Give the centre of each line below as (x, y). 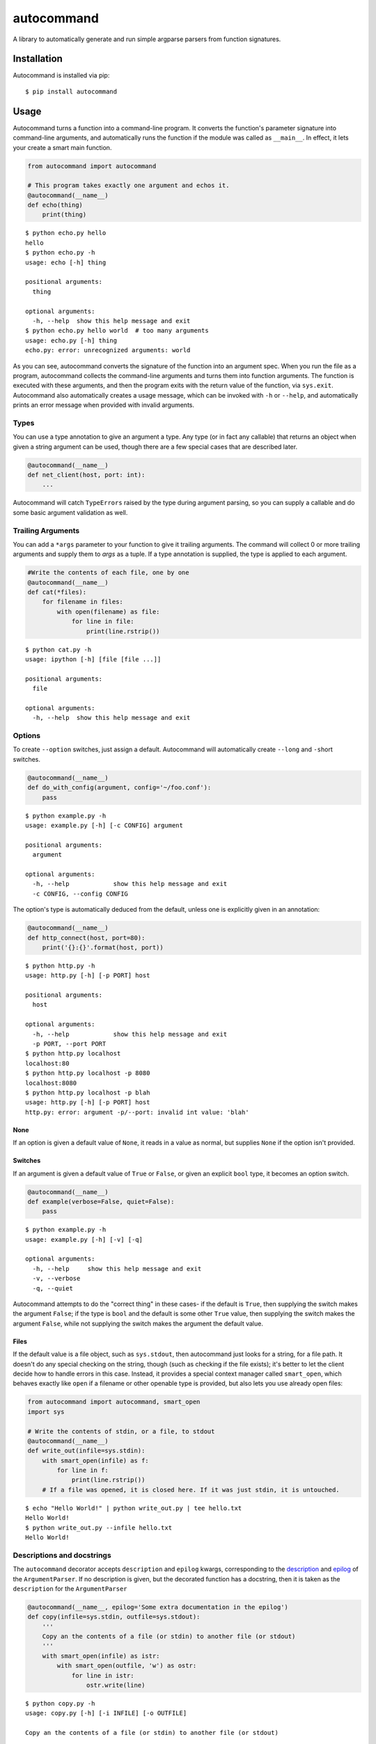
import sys (46, 1412)
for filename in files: (83, 602)
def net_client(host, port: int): (86, 475)
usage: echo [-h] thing (66, 262)
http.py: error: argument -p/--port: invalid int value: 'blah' (138, 1112)
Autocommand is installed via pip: (61, 75)
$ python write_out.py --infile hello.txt (99, 1527)
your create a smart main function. (62, 147)
